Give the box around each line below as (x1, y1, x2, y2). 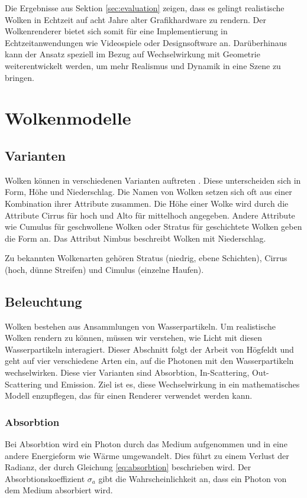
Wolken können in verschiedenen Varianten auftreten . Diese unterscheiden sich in (5, 174, 301, 186)
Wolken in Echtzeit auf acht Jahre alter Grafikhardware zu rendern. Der (5, 13, 267, 25)
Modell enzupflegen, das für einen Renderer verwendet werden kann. (5, 389, 253, 402)
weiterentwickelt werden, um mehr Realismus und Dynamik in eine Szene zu (5, 59, 281, 71)
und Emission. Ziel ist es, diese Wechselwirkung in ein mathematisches (44, 377, 300, 390)
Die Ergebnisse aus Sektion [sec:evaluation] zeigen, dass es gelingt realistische (5, 2, 285, 14)
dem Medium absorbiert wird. (5, 484, 113, 496)
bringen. (5, 71, 34, 83)
